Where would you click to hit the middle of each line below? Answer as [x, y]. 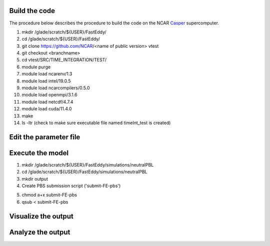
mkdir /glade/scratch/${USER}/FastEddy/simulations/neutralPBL [88, 165]
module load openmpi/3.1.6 [49, 95]
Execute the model [39, 153]
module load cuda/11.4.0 [47, 109]
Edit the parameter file [45, 137]
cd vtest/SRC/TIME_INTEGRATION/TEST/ [64, 60]
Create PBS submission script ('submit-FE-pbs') [71, 186]
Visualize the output [41, 216]
